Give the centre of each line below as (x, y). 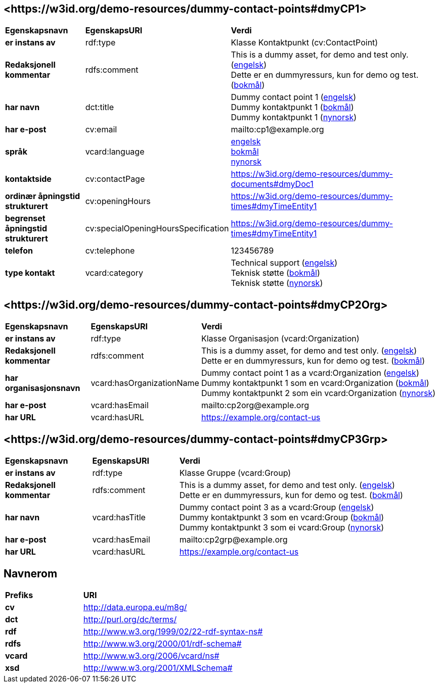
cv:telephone (110, 251)
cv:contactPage (115, 179)
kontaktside (28, 179)
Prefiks (19, 595)
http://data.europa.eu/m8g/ (135, 607)
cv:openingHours (118, 201)
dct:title (99, 107)
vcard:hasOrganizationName (145, 383)
